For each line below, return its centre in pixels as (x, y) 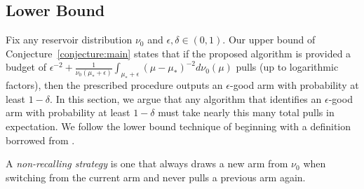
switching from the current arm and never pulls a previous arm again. (156, 177)
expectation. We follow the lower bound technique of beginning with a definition (178, 126)
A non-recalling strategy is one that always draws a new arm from (147, 163)
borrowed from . (40, 140)
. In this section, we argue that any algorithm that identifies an (186, 98)
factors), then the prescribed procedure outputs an (114, 85)
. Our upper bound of (269, 40)
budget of (26, 67)
